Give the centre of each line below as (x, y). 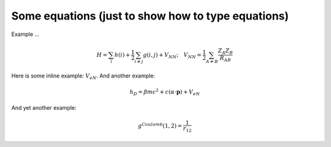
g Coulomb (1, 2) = (160, 126)
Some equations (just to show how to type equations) (150, 16)
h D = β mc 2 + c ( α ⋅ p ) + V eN (165, 92)
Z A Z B (225, 52)
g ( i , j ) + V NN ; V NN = (172, 56)
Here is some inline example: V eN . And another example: (83, 77)
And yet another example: (44, 108)
